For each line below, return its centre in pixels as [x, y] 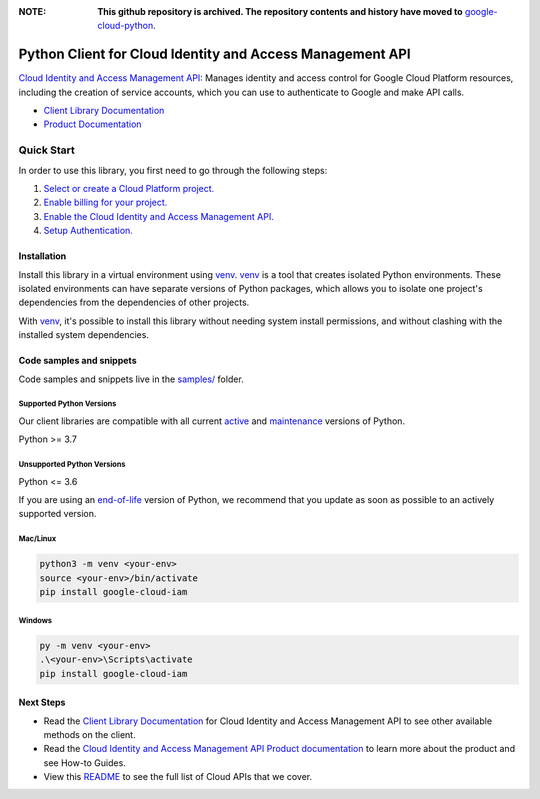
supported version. [57, 514]
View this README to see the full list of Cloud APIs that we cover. [178, 777]
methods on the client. [89, 734]
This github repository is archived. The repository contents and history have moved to [280, 11]
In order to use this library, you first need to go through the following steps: [173, 170]
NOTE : [32, 11]
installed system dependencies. [84, 335]
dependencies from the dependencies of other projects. [134, 302]
